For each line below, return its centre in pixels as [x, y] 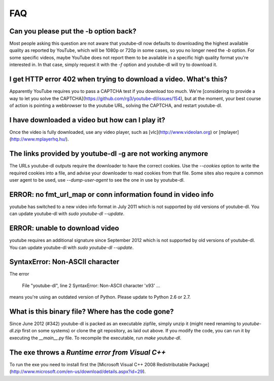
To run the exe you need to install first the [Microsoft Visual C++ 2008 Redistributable [99, 364]
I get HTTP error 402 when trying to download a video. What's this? [118, 79]
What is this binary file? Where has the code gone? [92, 311]
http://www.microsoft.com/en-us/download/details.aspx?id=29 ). [78, 372]
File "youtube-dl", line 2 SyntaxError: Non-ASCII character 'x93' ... [91, 285]
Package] [199, 364]
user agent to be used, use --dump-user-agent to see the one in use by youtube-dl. [97, 180]
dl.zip [15, 331]
